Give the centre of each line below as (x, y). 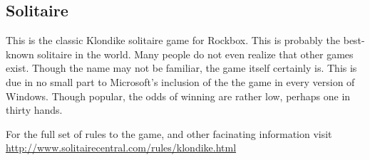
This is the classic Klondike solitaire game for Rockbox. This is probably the (173, 40)
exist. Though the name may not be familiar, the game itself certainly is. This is (181, 68)
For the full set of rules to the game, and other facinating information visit (169, 133)
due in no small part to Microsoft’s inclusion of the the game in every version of (180, 81)
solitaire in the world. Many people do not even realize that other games (195, 54)
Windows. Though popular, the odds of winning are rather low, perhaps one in (178, 96)
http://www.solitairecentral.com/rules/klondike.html (121, 148)
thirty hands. (34, 110)
